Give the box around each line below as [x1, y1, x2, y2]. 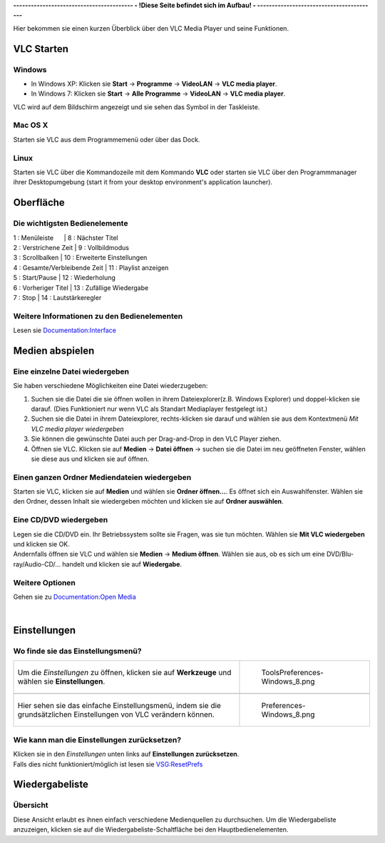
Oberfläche [13, 196, 66, 209]
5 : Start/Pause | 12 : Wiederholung [13, 274, 115, 282]
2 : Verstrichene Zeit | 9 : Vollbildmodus [13, 243, 130, 251]
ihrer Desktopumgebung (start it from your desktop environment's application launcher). [13, 178, 273, 186]
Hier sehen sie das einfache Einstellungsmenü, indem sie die [17, 701, 221, 711]
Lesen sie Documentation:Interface [13, 326, 117, 335]
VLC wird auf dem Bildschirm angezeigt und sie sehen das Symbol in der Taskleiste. [13, 102, 260, 111]
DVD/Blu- [326, 550, 354, 559]
